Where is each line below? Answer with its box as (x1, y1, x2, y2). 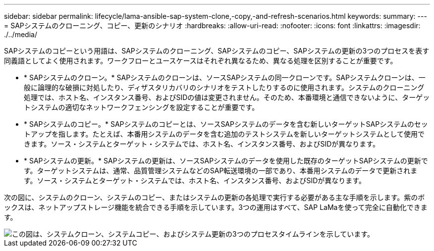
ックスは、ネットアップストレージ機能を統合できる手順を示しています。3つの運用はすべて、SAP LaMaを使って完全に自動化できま (4, 203, 428, 211)
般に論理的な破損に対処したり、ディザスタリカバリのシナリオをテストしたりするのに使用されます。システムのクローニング (24, 83, 425, 92)
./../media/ (4, 30, 37, 39)
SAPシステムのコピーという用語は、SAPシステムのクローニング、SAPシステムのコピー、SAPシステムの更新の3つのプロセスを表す (4, 47, 430, 55)
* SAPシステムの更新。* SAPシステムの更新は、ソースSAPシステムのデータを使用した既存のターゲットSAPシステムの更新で (24, 156, 428, 165)
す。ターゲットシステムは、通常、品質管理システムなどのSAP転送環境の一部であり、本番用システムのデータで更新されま (24, 166, 418, 175)
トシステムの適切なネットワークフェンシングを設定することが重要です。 (24, 103, 259, 111)
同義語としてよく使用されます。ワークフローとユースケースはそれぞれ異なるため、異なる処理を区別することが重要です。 (4, 56, 397, 65)
